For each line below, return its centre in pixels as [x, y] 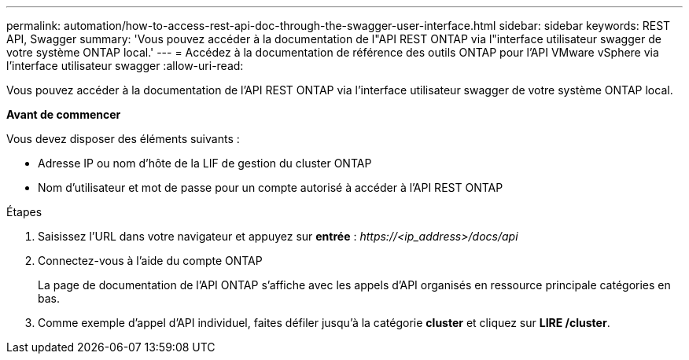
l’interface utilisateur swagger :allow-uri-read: [125, 66]
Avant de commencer [64, 114]
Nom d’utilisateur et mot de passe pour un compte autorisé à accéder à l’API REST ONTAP [271, 187]
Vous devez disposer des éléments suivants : [123, 139]
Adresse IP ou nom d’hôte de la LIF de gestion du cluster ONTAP [205, 163]
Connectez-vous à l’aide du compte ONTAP [150, 261]
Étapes [24, 212]
